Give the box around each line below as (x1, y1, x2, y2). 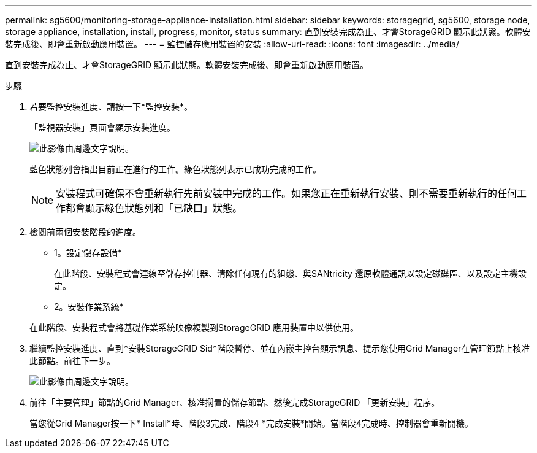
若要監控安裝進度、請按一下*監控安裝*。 (29, 101, 193, 112)
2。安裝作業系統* (54, 301, 124, 312)
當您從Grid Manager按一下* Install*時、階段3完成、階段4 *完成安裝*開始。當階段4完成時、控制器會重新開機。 (29, 418, 473, 428)
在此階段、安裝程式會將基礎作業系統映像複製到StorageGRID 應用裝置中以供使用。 (29, 322, 359, 333)
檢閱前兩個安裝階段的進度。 (29, 226, 141, 237)
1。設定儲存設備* (54, 247, 122, 258)
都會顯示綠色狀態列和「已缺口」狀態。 (66, 202, 243, 214)
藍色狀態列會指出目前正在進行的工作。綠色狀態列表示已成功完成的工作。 (29, 164, 321, 174)
